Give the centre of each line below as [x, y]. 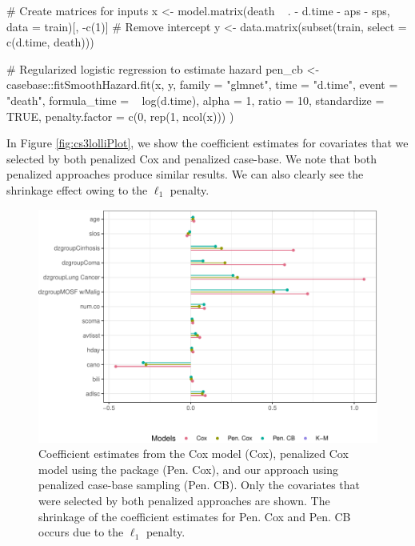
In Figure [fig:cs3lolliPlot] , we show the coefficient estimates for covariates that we [207, 143]
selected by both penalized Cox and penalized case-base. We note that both [192, 158]
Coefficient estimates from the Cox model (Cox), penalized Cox [194, 454]
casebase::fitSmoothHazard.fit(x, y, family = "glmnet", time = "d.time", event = [202, 84]
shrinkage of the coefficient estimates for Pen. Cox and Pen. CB [195, 516]
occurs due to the [81, 532]
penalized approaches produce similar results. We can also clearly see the [185, 174]
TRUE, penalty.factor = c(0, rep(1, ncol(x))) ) [120, 116]
